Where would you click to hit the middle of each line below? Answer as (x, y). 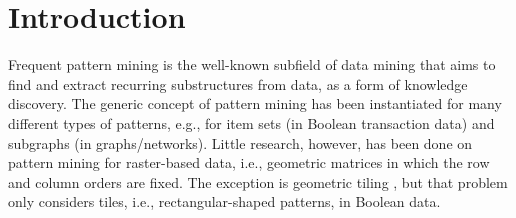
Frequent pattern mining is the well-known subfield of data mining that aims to (252, 64)
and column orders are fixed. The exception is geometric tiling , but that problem (258, 181)
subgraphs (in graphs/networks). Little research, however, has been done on (240, 142)
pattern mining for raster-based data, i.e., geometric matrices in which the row (249, 162)
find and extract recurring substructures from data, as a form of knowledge (238, 83)
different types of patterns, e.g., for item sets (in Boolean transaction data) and (251, 122)
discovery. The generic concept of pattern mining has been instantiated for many (255, 103)
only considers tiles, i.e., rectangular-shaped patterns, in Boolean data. (224, 201)
